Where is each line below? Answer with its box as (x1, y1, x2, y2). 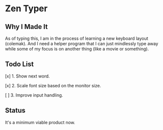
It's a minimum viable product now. (5, 119, 76, 125)
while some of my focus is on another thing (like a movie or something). (5, 46, 149, 52)
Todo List (5, 60, 34, 69)
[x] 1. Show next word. (5, 73, 50, 79)
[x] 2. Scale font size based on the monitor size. (5, 82, 102, 88)
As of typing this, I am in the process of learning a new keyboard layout (5, 35, 148, 41)
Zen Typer (5, 3, 48, 14)
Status (5, 106, 26, 115)
